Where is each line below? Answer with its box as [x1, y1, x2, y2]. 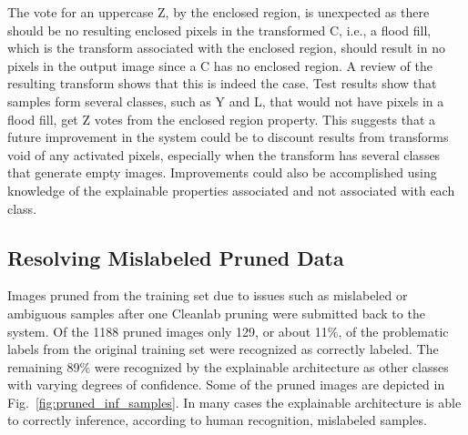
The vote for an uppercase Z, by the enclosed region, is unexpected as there [7, 3, 430, 21]
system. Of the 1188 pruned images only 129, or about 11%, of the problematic [7, 321, 449, 340]
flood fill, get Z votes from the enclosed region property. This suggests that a [7, 109, 435, 128]
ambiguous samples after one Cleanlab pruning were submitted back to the [7, 303, 425, 322]
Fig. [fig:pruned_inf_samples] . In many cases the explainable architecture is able [7, 392, 462, 411]
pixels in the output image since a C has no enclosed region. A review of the [7, 56, 433, 75]
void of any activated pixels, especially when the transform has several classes [7, 145, 441, 164]
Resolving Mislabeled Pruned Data [7, 243, 344, 271]
